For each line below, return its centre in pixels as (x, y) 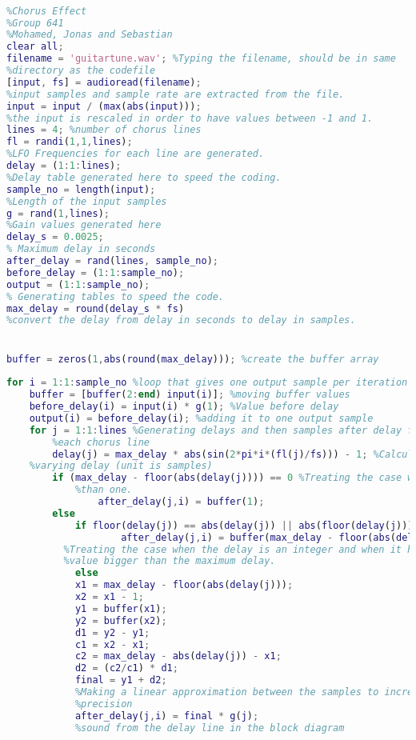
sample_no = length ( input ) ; (81, 189)
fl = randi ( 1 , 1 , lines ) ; (70, 142)
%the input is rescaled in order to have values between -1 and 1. (190, 118)
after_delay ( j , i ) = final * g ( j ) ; (167, 716)
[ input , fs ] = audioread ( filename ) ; (104, 82)
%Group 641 (35, 23)
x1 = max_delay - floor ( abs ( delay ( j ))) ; (184, 585)
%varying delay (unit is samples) (121, 466)
